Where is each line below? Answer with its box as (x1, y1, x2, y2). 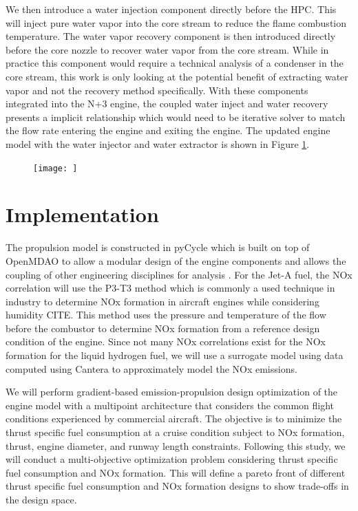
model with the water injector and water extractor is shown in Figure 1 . (6, 136, 310, 151)
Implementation (6, 200, 159, 228)
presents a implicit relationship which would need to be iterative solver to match (6, 109, 346, 124)
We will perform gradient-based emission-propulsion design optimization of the (6, 384, 338, 399)
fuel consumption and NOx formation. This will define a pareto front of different (6, 465, 346, 479)
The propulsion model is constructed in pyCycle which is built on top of (6, 240, 310, 254)
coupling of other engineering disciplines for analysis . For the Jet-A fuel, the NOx (6, 267, 352, 281)
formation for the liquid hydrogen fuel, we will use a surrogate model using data (6, 348, 344, 362)
